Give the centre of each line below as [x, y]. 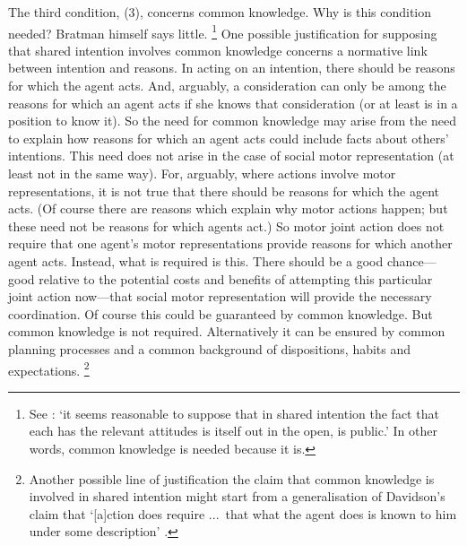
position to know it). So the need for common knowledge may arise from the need [232, 121]
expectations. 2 [49, 368]
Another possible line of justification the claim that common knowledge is [232, 478]
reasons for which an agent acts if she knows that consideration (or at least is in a [233, 103]
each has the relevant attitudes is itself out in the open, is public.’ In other [233, 431]
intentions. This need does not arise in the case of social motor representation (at [231, 156]
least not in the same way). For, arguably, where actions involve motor [202, 173]
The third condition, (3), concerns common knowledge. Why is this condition [220, 12]
